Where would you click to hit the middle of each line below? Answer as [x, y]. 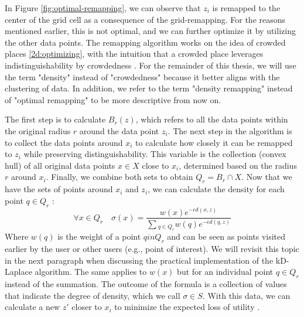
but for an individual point [225, 272]
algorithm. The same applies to [91, 272]
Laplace [18, 272]
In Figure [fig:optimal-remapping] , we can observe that [103, 8]
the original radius [38, 130]
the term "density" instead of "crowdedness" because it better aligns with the [142, 76]
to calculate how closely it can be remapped [214, 142]
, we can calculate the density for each [216, 189]
